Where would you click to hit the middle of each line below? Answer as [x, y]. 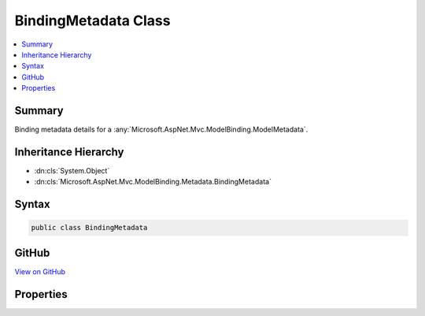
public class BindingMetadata [89, 228]
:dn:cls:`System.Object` [72, 170]
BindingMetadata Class [92, 20]
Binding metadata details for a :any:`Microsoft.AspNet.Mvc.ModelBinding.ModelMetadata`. [161, 129]
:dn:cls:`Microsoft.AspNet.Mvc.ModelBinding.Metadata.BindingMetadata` [153, 182]
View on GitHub [40, 271]
